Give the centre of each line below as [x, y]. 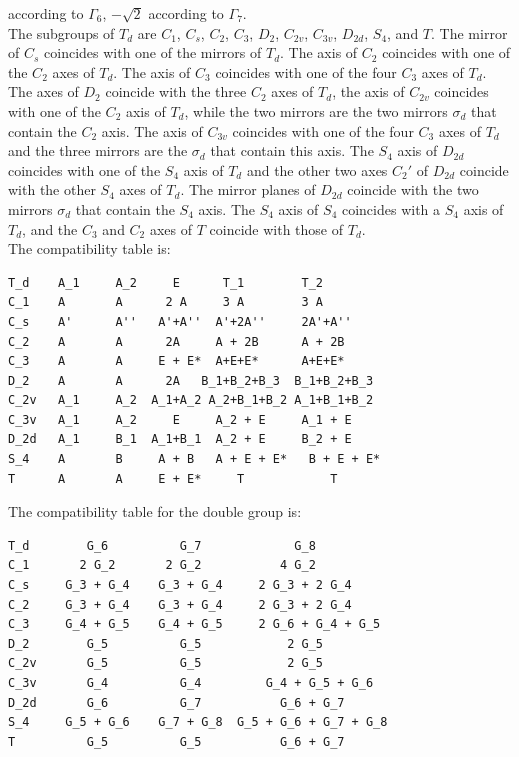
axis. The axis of [152, 130]
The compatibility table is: [89, 248]
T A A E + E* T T [173, 478]
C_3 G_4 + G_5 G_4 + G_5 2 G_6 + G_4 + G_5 [194, 624]
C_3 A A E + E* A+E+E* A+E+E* [176, 361]
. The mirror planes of [248, 189]
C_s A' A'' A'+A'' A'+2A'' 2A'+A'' [180, 321]
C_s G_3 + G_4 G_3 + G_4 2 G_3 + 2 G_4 [180, 585]
